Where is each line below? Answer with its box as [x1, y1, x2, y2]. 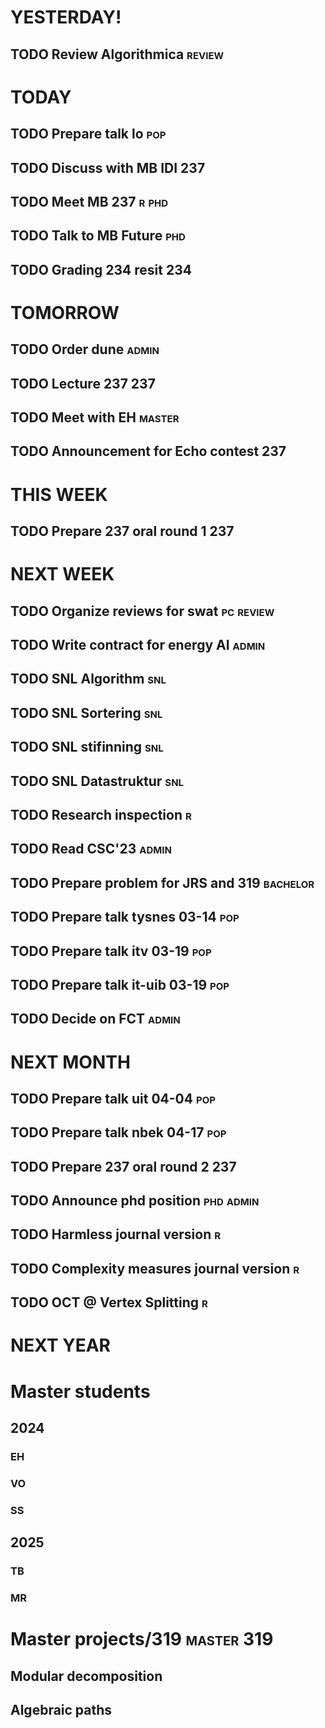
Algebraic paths [10, 1701, 113, 1718]
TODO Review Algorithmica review [10, 46, 225, 63]
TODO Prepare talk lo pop [10, 126, 167, 143]
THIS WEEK [10, 483, 108, 506]
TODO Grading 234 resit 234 [10, 261, 192, 278]
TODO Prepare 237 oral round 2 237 [10, 1158, 237, 1175]
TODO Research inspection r [10, 806, 192, 823]
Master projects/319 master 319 [10, 1628, 274, 1651]
